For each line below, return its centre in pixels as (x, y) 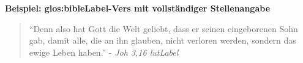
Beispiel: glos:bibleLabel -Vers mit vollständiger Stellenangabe (138, 8)
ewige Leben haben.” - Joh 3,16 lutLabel (104, 52)
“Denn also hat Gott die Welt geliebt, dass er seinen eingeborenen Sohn (163, 28)
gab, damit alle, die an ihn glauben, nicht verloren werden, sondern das (163, 40)
